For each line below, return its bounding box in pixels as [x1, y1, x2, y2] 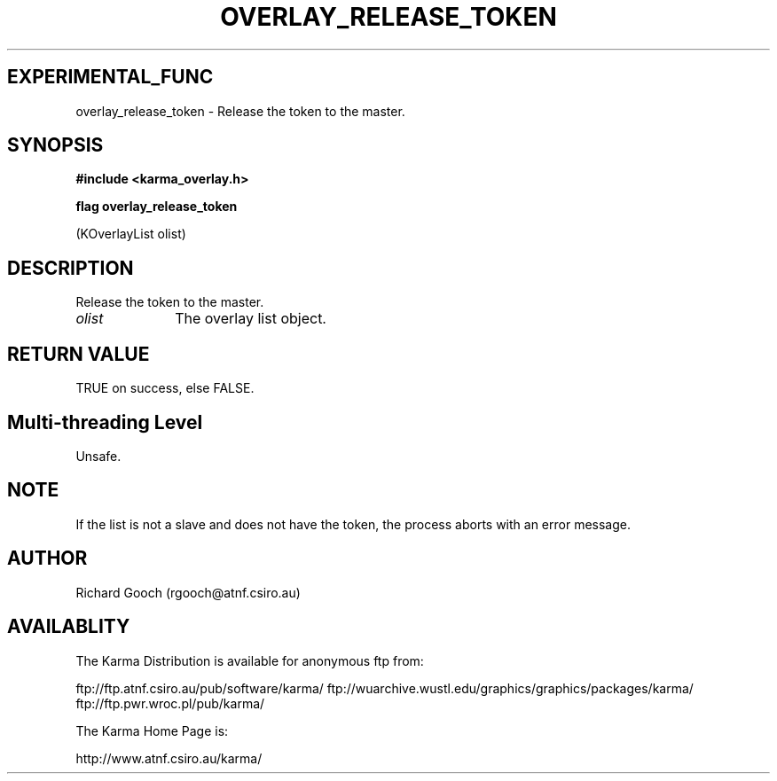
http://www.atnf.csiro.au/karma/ [75, 750, 263, 766]
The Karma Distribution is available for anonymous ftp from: [75, 652, 424, 668]
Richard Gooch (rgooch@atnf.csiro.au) [75, 584, 301, 600]
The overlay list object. [175, 309, 326, 328]
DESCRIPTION [7, 256, 134, 279]
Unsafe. [75, 448, 122, 464]
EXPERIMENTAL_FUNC [7, 66, 214, 89]
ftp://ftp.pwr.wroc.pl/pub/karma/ [75, 695, 265, 711]
